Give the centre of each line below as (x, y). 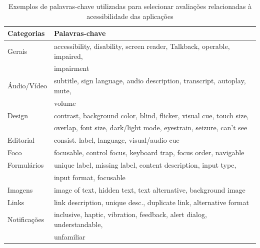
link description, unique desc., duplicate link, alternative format (151, 202)
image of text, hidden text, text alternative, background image (149, 189)
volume (65, 103)
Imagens (20, 189)
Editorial (21, 140)
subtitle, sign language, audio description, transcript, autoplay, (150, 81)
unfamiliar (69, 236)
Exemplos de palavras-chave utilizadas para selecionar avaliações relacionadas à (130, 6)
